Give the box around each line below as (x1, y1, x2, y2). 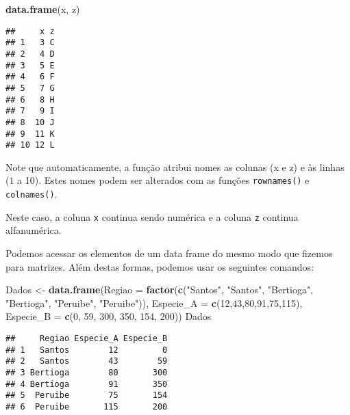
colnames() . (5, 187, 58, 201)
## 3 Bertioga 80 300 (5, 367, 168, 377)
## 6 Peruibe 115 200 (5, 401, 168, 412)
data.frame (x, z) (5, 2, 80, 16)
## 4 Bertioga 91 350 (5, 379, 168, 389)
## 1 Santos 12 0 (5, 345, 168, 355)
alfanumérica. (5, 223, 62, 237)
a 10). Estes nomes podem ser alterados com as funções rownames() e (17, 173, 310, 187)
